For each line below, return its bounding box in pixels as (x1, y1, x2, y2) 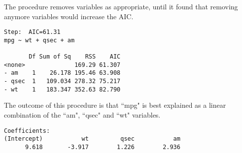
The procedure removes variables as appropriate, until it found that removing (4, 1, 238, 11)
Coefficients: (4, 127, 50, 134)
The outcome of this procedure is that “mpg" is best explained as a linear (4, 100, 226, 110)
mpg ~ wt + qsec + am (4, 36, 75, 44)
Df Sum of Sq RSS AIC (29, 53, 121, 61)
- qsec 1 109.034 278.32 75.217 (4, 78, 121, 85)
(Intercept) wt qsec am (4, 135, 180, 143)
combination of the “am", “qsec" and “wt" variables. (4, 110, 161, 120)
